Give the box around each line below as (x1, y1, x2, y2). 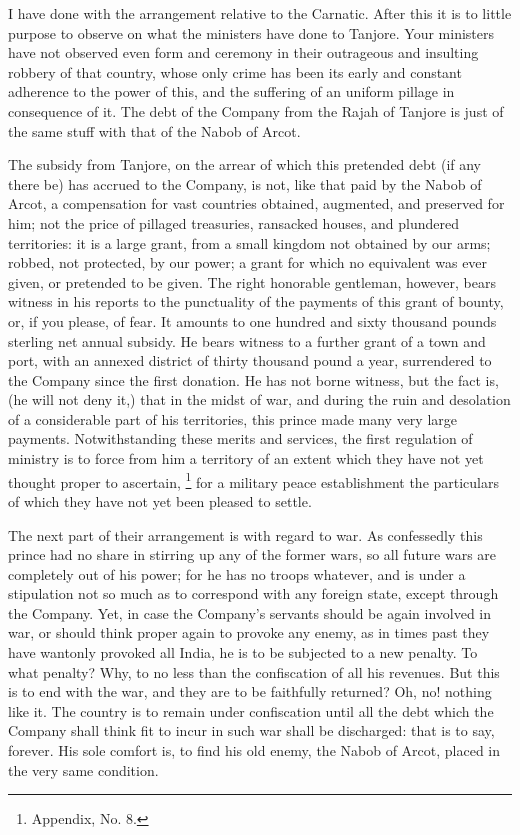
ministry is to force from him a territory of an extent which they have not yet (8, 448, 484, 469)
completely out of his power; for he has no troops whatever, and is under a (8, 563, 466, 584)
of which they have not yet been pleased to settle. (8, 490, 312, 511)
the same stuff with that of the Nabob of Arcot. (8, 120, 301, 141)
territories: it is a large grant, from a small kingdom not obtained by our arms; (8, 232, 491, 253)
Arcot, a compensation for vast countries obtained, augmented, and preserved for (8, 193, 505, 214)
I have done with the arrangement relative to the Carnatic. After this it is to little (8, 3, 512, 23)
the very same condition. (8, 759, 159, 780)
